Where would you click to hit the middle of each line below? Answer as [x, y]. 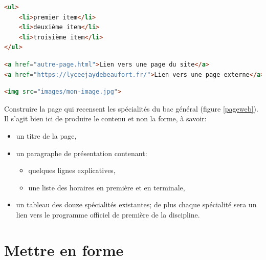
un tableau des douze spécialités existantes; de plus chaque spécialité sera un [136, 204]
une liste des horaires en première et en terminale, [107, 187]
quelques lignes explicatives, [72, 170]
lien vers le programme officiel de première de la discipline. [108, 214]
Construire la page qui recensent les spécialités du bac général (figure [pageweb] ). [131, 108]
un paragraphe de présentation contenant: [82, 153]
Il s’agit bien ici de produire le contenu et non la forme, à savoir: [105, 118]
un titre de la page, [46, 135]
